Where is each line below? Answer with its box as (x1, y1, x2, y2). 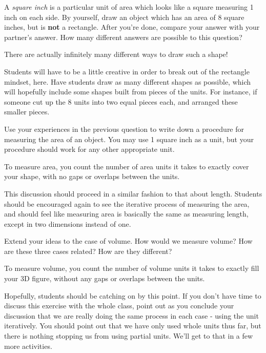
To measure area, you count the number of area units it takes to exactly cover (4, 161, 249, 171)
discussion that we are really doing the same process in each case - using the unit (4, 310, 259, 321)
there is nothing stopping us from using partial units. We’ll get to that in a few (4, 330, 253, 341)
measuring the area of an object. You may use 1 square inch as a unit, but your (4, 133, 254, 144)
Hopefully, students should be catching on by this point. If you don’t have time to (4, 290, 261, 301)
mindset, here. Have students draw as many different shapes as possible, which (4, 76, 251, 87)
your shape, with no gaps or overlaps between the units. (4, 171, 180, 182)
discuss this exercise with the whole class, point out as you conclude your (4, 300, 234, 311)
